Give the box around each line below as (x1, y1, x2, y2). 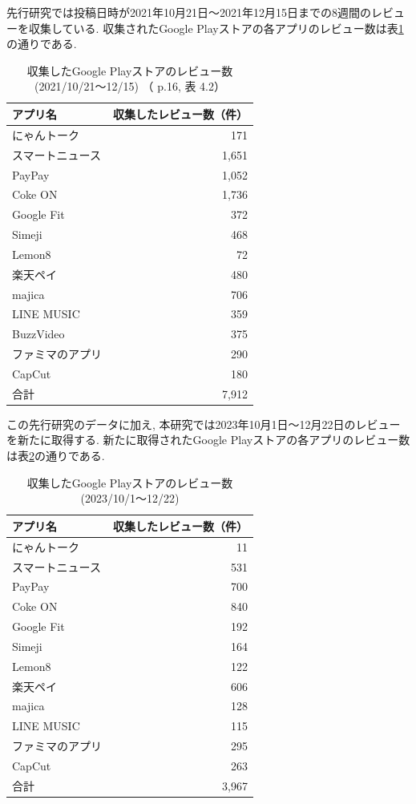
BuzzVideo (12, 325, 65, 342)
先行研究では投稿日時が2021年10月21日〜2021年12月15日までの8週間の (6, 4, 371, 20)
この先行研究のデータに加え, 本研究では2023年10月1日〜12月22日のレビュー (6, 415, 401, 432)
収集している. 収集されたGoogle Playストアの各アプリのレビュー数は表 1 (28, 19, 404, 36)
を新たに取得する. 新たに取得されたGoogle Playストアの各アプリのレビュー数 (6, 431, 410, 448)
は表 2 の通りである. (6, 447, 105, 464)
